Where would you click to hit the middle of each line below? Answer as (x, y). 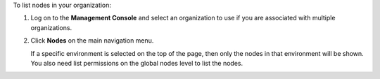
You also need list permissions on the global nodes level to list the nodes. (137, 63)
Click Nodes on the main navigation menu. (92, 41)
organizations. (51, 27)
